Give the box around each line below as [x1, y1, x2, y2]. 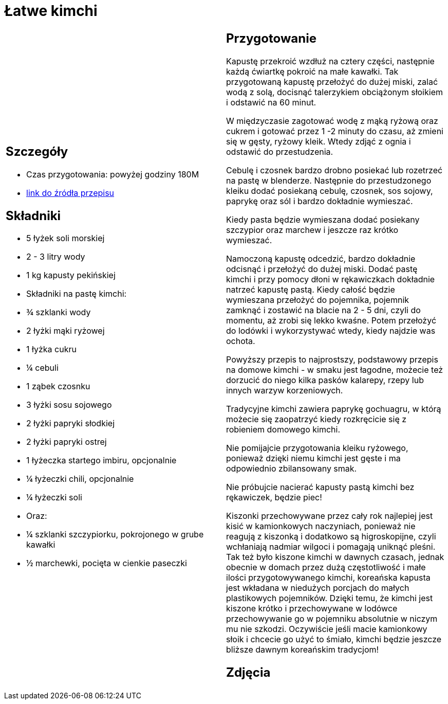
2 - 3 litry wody [26, 251, 85, 262]
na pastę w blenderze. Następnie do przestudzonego [226, 175, 432, 186]
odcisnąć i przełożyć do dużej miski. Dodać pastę [226, 263, 418, 274]
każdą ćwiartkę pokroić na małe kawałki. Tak [226, 66, 399, 77]
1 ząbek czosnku [26, 381, 90, 392]
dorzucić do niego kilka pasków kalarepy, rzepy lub [226, 374, 424, 385]
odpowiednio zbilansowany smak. [226, 463, 357, 474]
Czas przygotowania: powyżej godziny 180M [26, 169, 199, 179]
